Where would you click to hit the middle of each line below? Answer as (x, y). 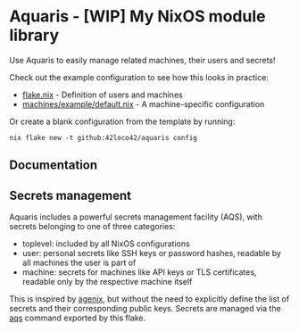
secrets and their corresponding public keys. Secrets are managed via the (145, 309)
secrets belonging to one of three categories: (92, 227)
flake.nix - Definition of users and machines (102, 95)
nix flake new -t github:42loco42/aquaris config (104, 137)
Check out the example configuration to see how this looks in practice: (139, 77)
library (34, 35)
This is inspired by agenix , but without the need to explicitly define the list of (149, 299)
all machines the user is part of (79, 263)
